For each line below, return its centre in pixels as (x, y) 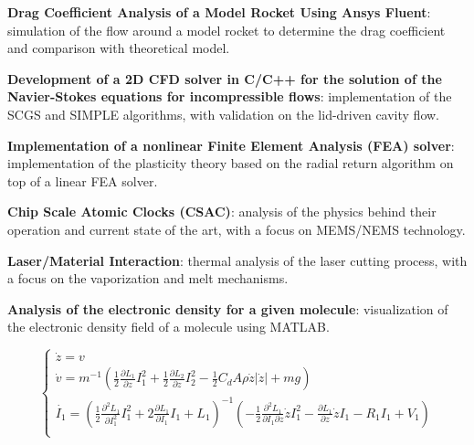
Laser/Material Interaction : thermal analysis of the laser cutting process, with (237, 260)
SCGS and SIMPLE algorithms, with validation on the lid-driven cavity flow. (224, 114)
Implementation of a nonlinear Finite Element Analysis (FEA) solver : (231, 145)
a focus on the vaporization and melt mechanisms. (148, 278)
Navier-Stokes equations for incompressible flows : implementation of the (230, 96)
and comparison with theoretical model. (119, 48)
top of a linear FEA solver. (83, 180)
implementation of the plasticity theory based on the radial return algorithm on (231, 163)
